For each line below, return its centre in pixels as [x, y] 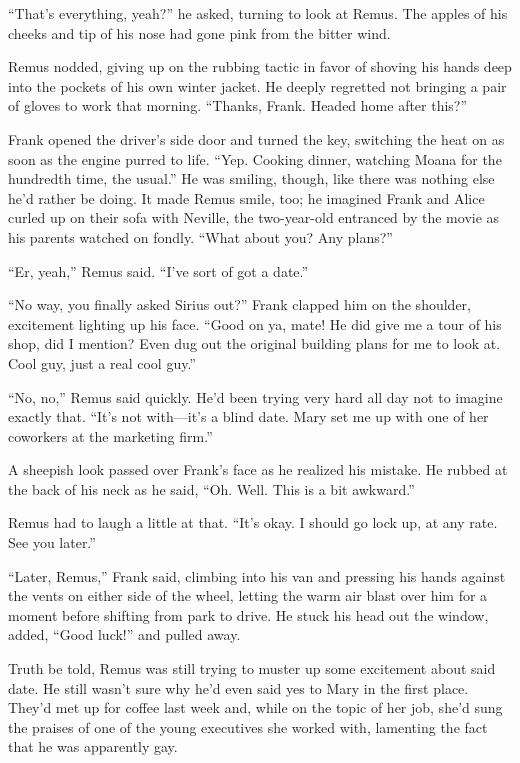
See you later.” [52, 542]
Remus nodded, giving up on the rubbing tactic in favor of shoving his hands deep [260, 66]
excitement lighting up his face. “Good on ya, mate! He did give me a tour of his [255, 323]
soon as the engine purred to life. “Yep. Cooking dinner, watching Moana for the [255, 158]
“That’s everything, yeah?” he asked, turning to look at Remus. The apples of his [258, 13]
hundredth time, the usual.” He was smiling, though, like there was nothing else [251, 178]
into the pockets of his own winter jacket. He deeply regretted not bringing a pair [257, 85]
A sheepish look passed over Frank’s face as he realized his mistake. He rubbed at [258, 469]
